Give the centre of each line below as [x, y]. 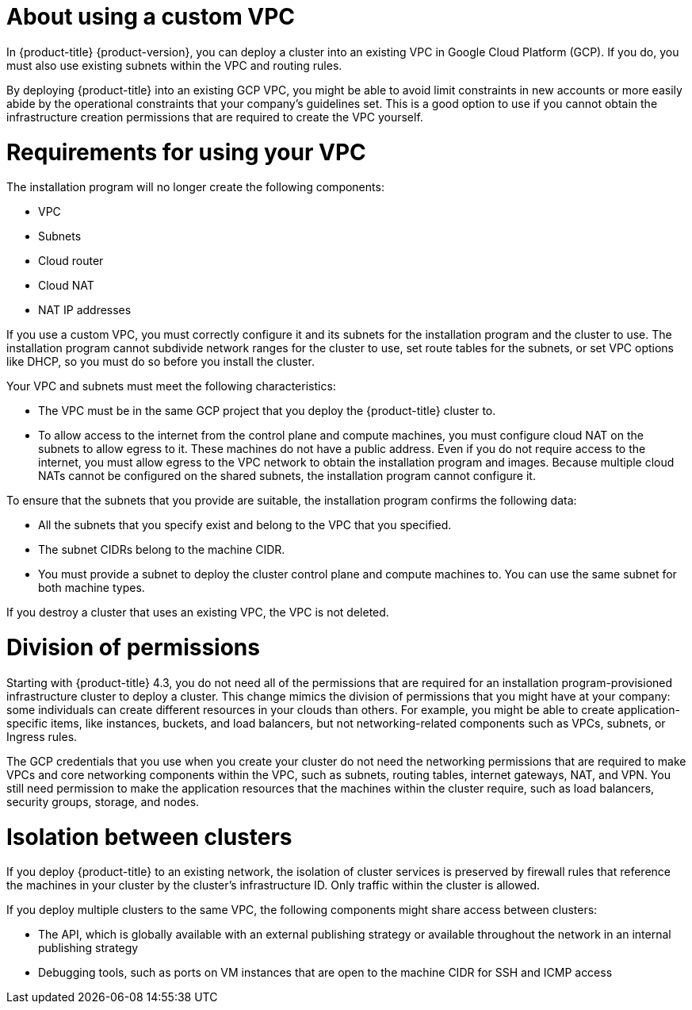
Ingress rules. [42, 736]
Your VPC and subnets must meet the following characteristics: [171, 386]
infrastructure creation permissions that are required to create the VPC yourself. [215, 117]
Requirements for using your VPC [186, 152]
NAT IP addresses [85, 310]
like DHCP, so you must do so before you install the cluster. [161, 362]
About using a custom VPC [151, 17]
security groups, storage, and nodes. [103, 801]
